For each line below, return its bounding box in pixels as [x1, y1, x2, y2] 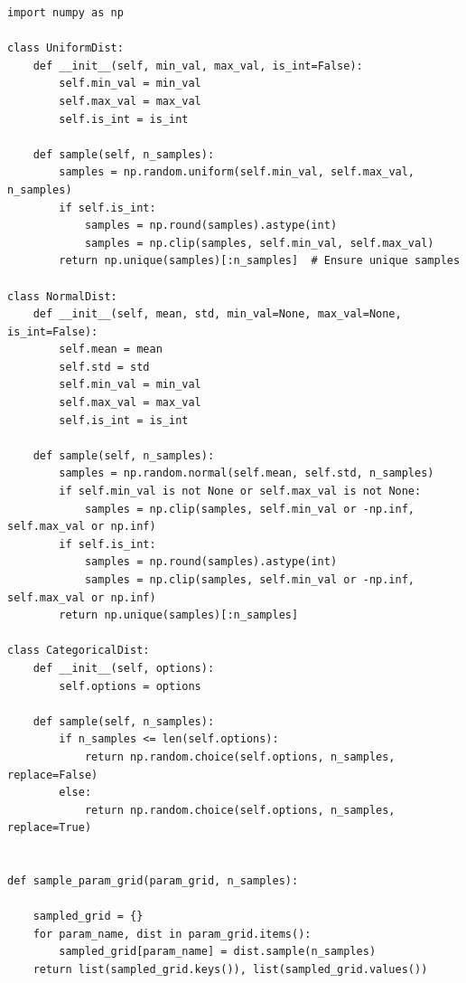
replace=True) [7, 821, 92, 835]
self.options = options [59, 679, 201, 693]
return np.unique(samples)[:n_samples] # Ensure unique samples [59, 254, 461, 268]
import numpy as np [7, 6, 124, 19]
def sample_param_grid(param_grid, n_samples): [7, 874, 299, 888]
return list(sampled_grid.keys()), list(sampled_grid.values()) [33, 963, 428, 977]
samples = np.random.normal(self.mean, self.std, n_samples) [59, 467, 434, 480]
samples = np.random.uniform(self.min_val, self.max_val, [59, 165, 415, 179]
